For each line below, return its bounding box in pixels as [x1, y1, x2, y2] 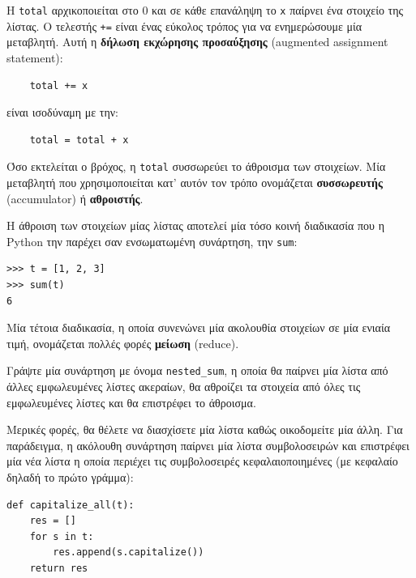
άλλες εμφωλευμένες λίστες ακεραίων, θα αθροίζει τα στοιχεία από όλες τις [6, 378, 361, 394]
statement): [6, 49, 63, 66]
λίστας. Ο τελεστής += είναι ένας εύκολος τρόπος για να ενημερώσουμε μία [6, 17, 362, 34]
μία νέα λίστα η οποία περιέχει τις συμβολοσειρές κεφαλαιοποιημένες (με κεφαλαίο [6, 453, 398, 470]
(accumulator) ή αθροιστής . [6, 189, 144, 206]
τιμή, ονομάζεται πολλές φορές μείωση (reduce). [6, 334, 239, 351]
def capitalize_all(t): [6, 499, 135, 511]
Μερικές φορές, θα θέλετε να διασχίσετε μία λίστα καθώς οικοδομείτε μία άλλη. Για [6, 421, 403, 438]
